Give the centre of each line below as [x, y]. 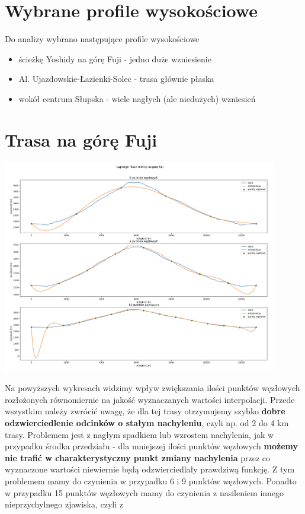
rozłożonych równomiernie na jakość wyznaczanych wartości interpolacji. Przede [150, 399]
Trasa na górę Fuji [81, 139]
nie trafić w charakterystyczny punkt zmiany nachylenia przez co [138, 457]
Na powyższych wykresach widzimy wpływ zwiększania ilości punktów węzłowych [152, 388]
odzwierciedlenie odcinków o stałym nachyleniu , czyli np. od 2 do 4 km [147, 423]
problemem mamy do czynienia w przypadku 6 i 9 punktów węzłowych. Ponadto [151, 480]
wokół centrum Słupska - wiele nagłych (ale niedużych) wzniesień [137, 98]
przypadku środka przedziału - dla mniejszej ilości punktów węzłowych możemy [151, 446]
